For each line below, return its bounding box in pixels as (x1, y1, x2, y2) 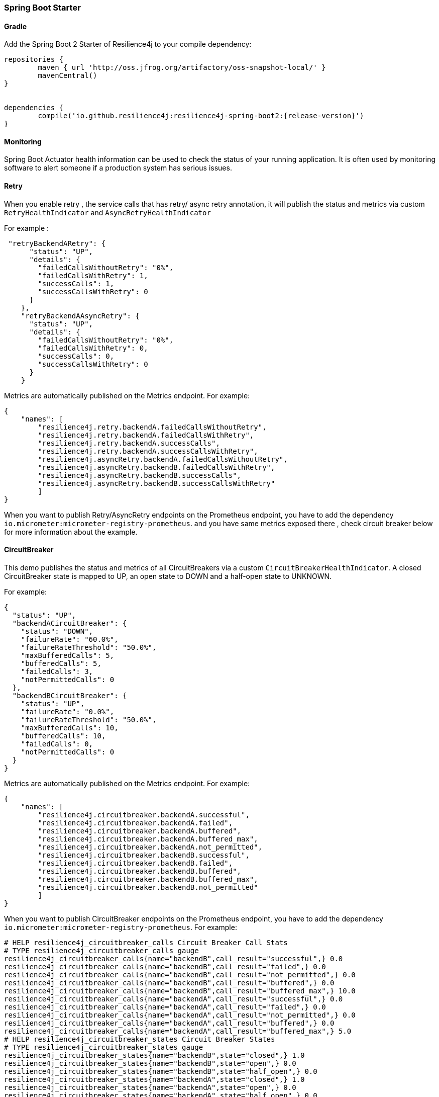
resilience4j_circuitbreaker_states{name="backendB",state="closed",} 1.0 (4, 1051, 305, 1059)
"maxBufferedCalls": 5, (21, 651, 115, 659)
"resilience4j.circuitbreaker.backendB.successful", (38, 851, 250, 859)
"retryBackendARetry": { (8, 239, 106, 247)
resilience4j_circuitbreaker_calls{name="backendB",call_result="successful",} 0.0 (4, 954, 343, 963)
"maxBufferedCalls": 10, (21, 723, 119, 732)
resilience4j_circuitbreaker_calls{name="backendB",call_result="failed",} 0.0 (4, 962, 326, 971)
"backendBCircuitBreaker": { (12, 691, 127, 700)
